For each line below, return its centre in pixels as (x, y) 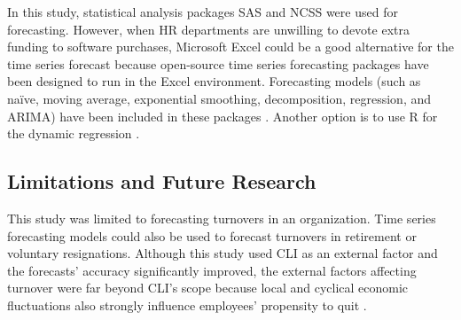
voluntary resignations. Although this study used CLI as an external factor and (223, 253)
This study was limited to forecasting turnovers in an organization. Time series (222, 218)
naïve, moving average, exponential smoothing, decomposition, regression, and (219, 98)
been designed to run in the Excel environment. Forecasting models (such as (214, 81)
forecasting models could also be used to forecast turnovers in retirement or (212, 235)
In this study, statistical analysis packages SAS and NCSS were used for (203, 12)
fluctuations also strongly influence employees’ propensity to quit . (187, 304)
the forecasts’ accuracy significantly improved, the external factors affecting (212, 270)
